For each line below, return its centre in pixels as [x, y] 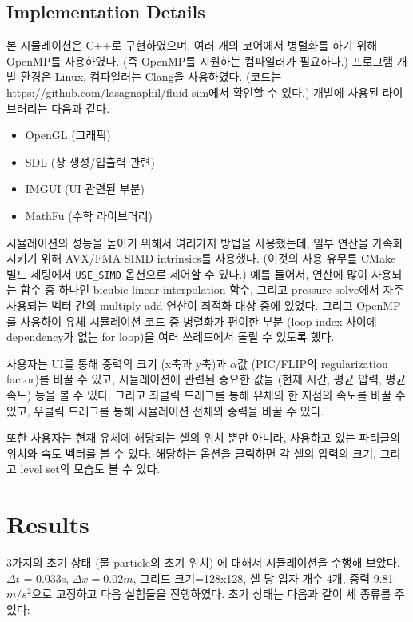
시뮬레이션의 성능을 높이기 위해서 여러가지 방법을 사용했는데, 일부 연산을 [188, 242]
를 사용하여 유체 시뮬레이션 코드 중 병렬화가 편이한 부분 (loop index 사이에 [192, 321]
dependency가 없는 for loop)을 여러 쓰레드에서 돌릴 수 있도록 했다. [171, 337]
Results [48, 524]
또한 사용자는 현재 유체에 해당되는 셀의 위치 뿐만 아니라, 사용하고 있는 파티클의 [204, 437]
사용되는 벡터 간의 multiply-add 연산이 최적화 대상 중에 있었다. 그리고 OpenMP [204, 305]
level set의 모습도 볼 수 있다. [90, 469]
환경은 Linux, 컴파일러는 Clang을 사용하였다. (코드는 [151, 76]
